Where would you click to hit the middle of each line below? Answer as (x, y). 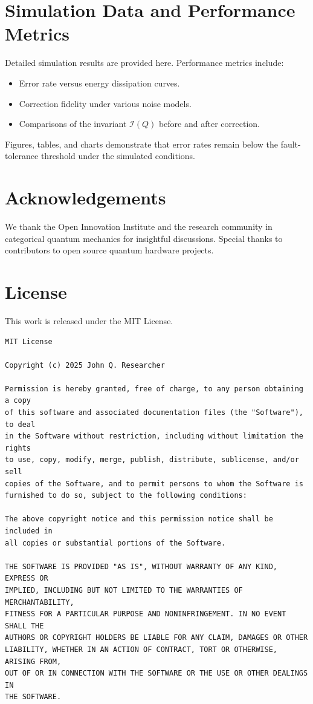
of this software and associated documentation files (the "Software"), (154, 413)
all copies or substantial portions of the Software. (115, 543)
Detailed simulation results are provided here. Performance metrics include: (144, 63)
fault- (291, 144)
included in (29, 531)
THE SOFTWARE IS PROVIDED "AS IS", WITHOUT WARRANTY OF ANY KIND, (141, 566)
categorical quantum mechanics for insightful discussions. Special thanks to (144, 238)
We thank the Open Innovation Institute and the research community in (139, 226)
